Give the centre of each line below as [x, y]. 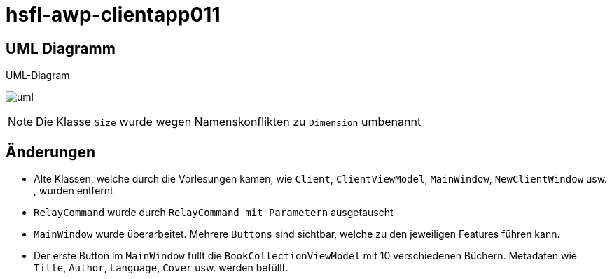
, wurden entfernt [74, 191]
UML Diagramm [61, 48]
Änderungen [51, 152]
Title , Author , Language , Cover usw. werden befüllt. [161, 268]
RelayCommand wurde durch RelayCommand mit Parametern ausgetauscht [214, 213]
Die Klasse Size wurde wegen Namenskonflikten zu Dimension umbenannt [229, 122]
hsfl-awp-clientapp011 [113, 15]
